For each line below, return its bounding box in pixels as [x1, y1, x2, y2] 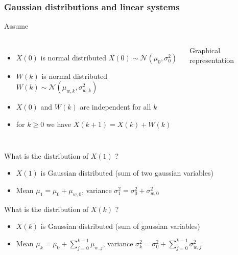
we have [46, 119, 72, 129]
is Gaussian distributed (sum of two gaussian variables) [40, 167, 213, 178]
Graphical [189, 45, 221, 55]
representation [189, 55, 234, 66]
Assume [4, 20, 29, 31]
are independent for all [80, 101, 151, 112]
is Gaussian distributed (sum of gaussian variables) [40, 221, 200, 231]
